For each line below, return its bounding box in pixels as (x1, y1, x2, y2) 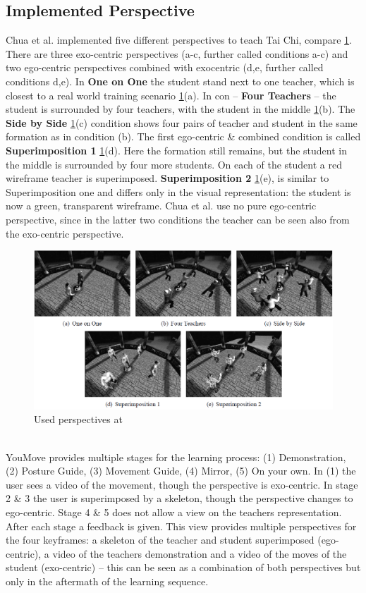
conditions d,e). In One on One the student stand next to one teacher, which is (6, 73, 355, 88)
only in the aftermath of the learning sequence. (6, 573, 209, 588)
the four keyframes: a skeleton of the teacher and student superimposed (6, 532, 315, 547)
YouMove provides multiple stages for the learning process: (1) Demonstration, (6, 449, 346, 464)
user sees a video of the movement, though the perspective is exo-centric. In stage (6, 477, 358, 491)
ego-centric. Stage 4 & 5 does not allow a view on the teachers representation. (6, 504, 342, 519)
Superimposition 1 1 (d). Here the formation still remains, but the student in (6, 142, 348, 157)
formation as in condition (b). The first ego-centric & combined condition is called (6, 129, 361, 144)
